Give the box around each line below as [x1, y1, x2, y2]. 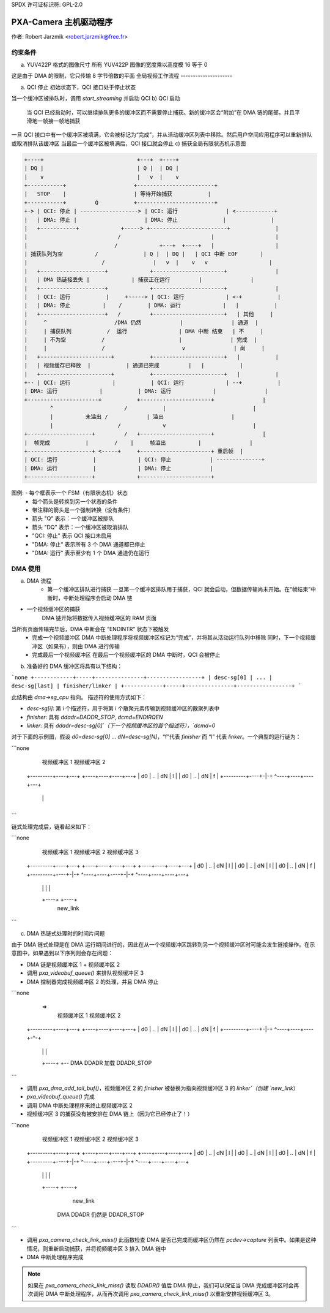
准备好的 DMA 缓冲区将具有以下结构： [26, 662, 123, 670]
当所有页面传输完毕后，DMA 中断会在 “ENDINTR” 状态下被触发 [11, 626, 169, 633]
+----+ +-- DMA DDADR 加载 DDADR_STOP [42, 1059, 152, 1067]
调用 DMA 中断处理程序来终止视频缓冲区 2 [26, 1102, 133, 1109]
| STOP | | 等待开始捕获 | [24, 191, 211, 197]
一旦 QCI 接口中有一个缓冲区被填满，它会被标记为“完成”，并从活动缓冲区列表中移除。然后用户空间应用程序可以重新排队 [11, 131, 312, 138]
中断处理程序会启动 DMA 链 [63, 594, 133, 602]
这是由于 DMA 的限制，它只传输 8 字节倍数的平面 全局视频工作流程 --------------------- [11, 72, 232, 80]
